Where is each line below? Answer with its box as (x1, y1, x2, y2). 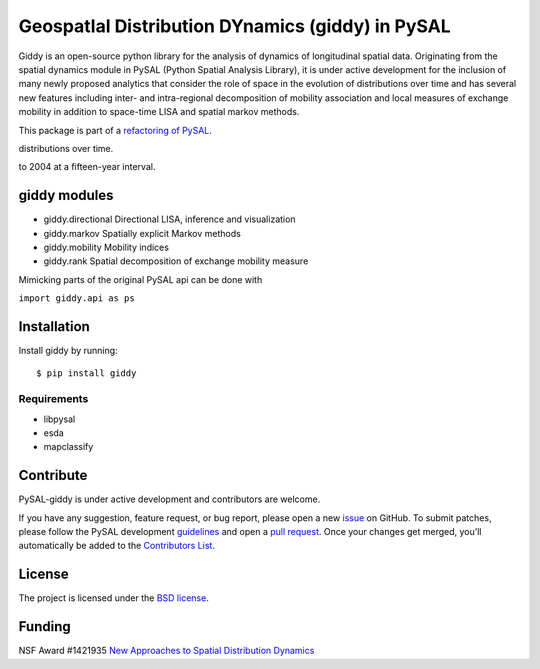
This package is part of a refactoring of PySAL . (18, 124, 212, 136)
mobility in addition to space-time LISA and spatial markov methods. (18, 106, 300, 118)
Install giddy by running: (18, 345, 119, 357)
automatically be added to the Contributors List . (18, 540, 215, 552)
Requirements (18, 392, 89, 406)
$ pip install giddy (36, 368, 137, 379)
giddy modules (18, 187, 114, 204)
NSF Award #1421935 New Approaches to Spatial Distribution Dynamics (18, 645, 315, 657)
